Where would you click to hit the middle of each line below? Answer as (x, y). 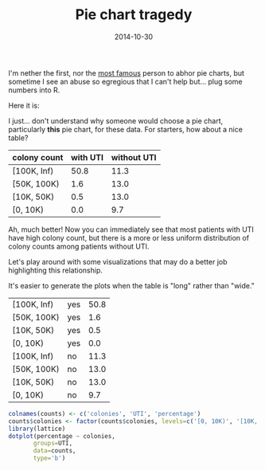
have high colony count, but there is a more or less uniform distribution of (129, 237)
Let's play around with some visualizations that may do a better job (118, 261)
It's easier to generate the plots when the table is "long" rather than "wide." (131, 285)
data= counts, (55, 451)
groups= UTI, (53, 444)
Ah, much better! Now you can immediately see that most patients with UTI (131, 229)
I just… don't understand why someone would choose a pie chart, (116, 120)
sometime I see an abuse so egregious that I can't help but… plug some (125, 81)
